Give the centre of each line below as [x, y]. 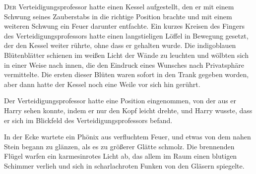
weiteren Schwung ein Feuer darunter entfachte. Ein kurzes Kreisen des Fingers [124, 26]
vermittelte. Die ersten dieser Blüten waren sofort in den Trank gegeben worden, [127, 74]
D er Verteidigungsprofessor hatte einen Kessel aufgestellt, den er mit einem [119, 6]
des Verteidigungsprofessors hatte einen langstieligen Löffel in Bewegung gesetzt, [126, 35]
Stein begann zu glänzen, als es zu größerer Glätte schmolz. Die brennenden [119, 146]
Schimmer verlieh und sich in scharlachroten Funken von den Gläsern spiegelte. [124, 165]
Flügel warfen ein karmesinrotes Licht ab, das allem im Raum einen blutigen [121, 156]
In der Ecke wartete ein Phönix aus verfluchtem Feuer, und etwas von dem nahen [128, 137]
